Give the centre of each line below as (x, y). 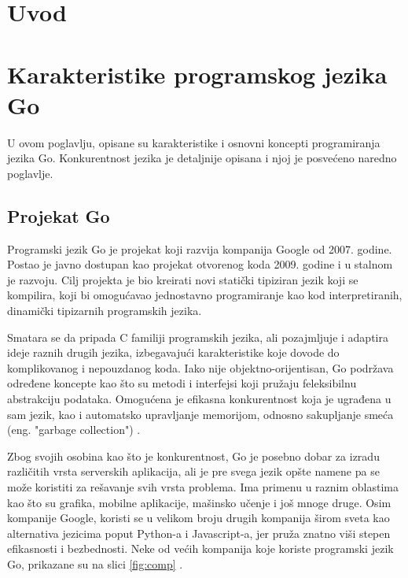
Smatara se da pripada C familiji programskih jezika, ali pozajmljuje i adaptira (198, 337)
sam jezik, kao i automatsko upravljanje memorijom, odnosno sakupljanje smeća (200, 414)
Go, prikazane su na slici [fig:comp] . (95, 563)
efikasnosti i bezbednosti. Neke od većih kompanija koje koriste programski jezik (200, 548)
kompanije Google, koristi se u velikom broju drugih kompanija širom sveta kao (198, 518)
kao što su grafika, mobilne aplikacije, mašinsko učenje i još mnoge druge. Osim (199, 502)
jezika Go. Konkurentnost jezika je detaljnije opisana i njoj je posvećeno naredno (202, 158)
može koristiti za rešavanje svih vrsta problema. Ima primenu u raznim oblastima (203, 486)
